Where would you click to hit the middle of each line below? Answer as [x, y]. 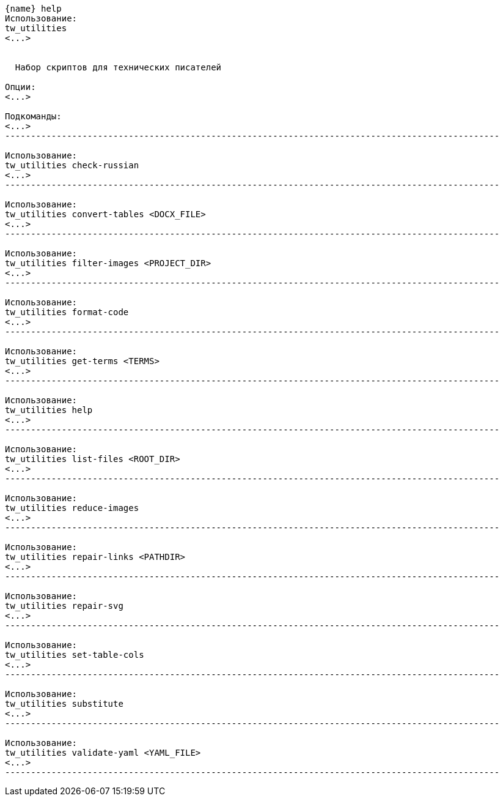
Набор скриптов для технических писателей [118, 67]
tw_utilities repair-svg [64, 606]
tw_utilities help [49, 410]
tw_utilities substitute [64, 704]
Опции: [20, 87]
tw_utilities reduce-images [72, 508]
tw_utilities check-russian [72, 165]
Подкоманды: [33, 116]
